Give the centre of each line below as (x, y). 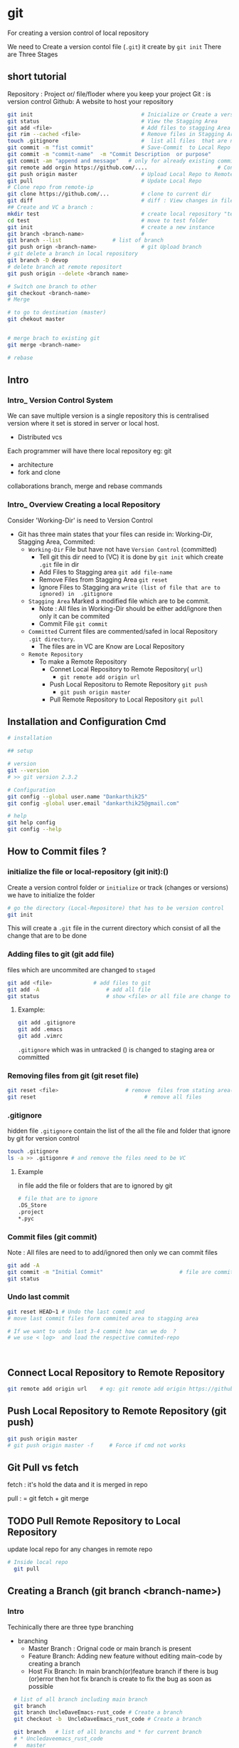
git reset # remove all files (105, 1097)
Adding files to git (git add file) (61, 955)
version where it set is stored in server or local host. (84, 423)
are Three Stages (33, 54)
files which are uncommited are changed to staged (81, 970)
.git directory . (52, 639)
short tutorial (37, 77)
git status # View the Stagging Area (113, 121)
